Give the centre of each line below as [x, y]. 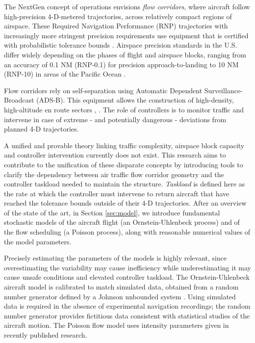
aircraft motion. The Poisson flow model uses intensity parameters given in [116, 325]
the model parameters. [38, 241]
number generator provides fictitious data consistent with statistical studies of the [127, 315]
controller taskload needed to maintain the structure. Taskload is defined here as [125, 184]
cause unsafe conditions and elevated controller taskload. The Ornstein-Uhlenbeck [127, 277]
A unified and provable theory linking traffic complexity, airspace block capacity [124, 145]
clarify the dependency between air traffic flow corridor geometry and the [114, 174]
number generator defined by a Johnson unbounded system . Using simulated [120, 296]
